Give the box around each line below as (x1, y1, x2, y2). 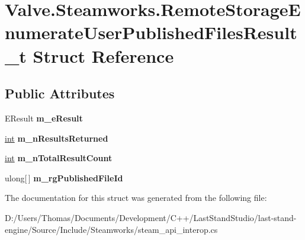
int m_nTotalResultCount (5, 152, 113, 164)
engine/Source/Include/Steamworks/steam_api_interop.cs (5, 223, 218, 235)
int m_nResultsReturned (5, 132, 108, 144)
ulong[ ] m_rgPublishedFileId (5, 171, 123, 184)
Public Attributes (5, 84, 115, 103)
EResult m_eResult (5, 111, 83, 124)
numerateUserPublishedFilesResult (5, 20, 297, 44)
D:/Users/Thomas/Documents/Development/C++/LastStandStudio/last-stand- (5, 211, 297, 223)
